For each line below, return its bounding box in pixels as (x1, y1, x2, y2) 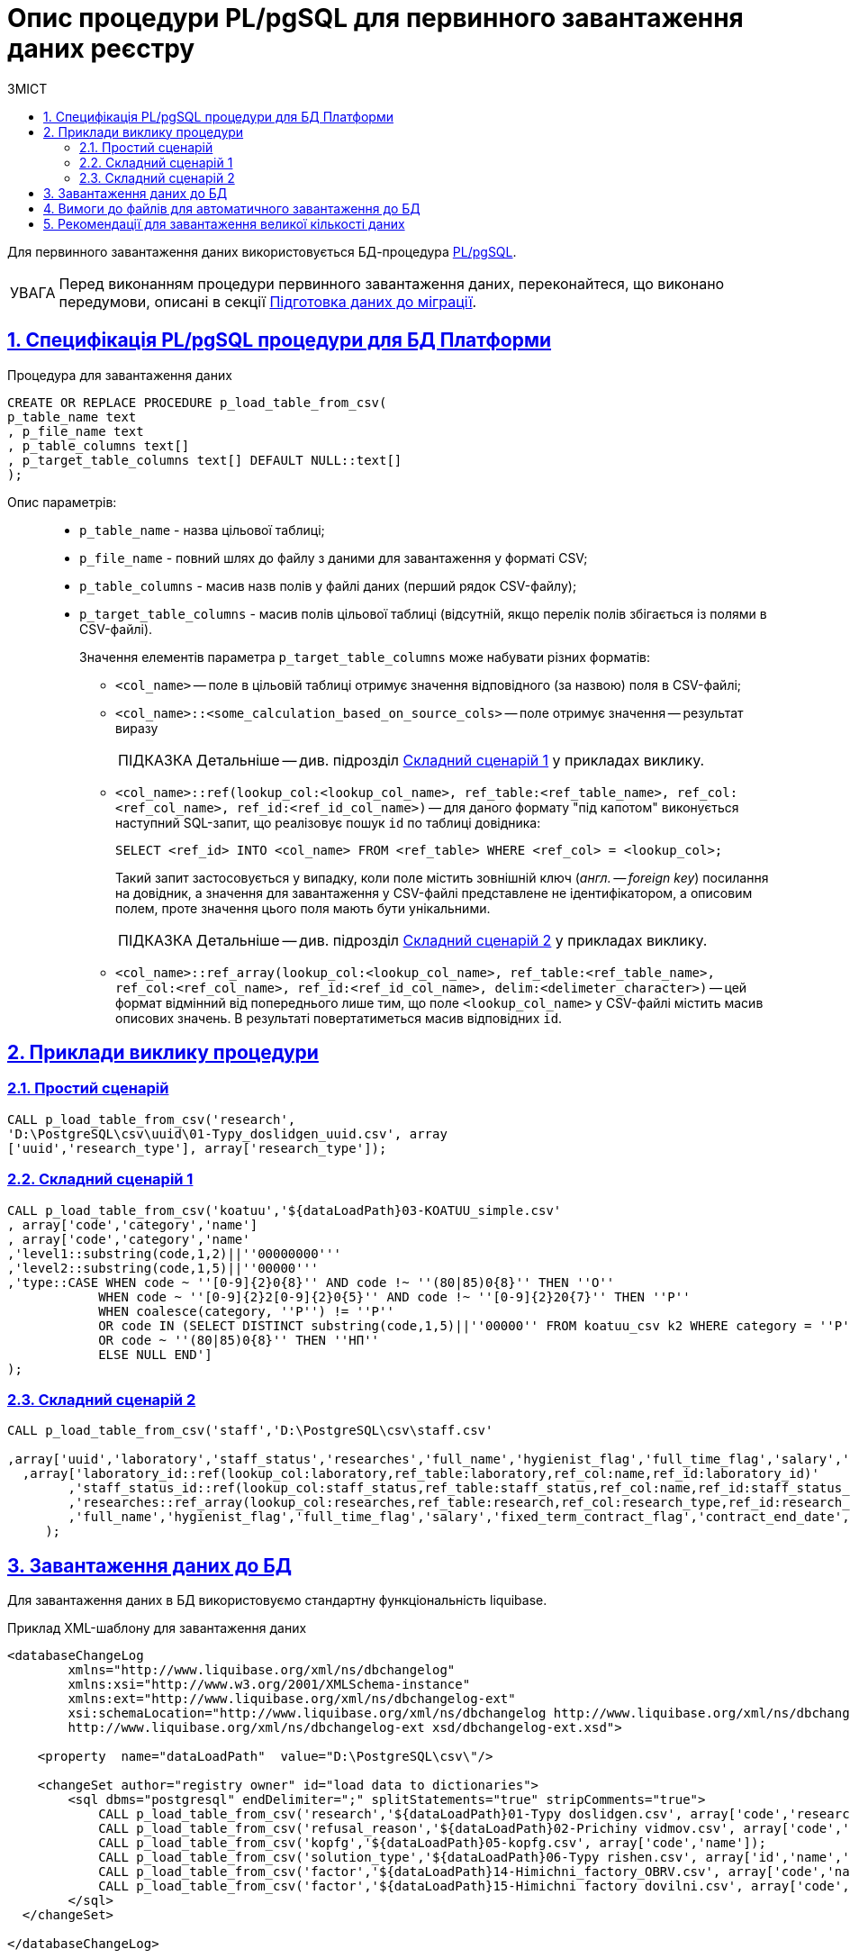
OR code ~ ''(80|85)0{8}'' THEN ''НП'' (98, 1332, 380, 1347)
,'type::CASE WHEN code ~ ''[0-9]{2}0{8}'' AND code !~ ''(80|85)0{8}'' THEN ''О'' (7, 1274, 615, 1290)
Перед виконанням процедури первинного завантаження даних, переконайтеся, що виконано (59, 274, 725, 293)
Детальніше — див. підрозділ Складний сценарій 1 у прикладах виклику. (195, 750, 705, 769)
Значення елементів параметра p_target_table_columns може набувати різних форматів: (79, 648, 651, 665)
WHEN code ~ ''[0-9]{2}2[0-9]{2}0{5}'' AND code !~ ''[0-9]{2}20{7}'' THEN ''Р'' (98, 1289, 691, 1304)
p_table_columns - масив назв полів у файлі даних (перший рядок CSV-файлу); (79, 577, 577, 594)
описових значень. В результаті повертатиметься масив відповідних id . (115, 1010, 563, 1026)
